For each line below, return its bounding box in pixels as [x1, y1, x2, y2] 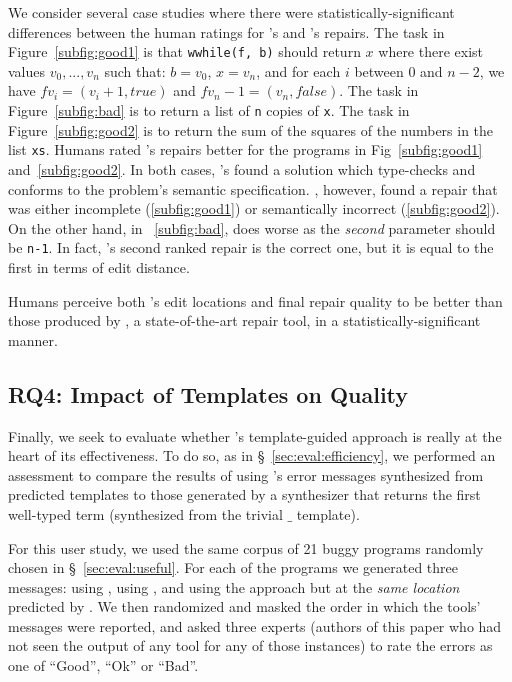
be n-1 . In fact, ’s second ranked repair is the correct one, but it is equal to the [8, 237, 494, 258]
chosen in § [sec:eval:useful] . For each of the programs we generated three [8, 557, 459, 578]
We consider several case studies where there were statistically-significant [8, 2, 455, 22]
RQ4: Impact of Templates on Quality [8, 378, 409, 409]
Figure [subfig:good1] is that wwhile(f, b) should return [8, 41, 361, 62]
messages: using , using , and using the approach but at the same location [8, 576, 460, 597]
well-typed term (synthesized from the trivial [8, 503, 283, 524]
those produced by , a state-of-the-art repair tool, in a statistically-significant [8, 310, 481, 331]
